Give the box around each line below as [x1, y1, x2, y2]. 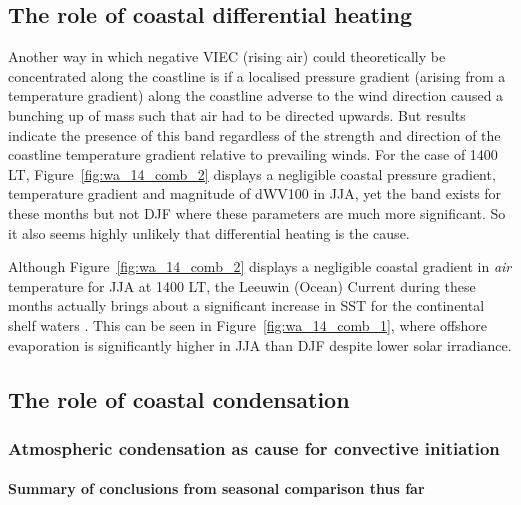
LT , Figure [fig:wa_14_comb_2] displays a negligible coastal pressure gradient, [8, 163, 496, 184]
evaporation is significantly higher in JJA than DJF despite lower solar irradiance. [8, 334, 512, 355]
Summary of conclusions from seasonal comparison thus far [8, 478, 425, 499]
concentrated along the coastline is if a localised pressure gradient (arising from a [8, 65, 506, 86]
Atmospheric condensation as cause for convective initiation [8, 435, 500, 460]
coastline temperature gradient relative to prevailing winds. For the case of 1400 [8, 144, 498, 165]
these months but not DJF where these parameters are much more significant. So [8, 202, 506, 223]
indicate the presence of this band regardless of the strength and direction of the [8, 124, 501, 145]
